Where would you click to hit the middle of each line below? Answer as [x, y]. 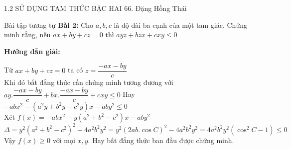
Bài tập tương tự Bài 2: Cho [49, 25]
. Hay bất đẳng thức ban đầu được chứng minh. [161, 140]
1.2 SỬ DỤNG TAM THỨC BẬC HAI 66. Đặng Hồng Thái [95, 8]
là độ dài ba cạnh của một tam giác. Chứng [180, 25]
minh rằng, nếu [27, 35]
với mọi [64, 140]
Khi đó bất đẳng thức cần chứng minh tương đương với [89, 82]
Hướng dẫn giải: [32, 51]
